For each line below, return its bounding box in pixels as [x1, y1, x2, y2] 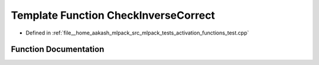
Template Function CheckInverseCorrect [11, 9, 216, 22]
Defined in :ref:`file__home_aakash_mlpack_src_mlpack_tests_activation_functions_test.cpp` [25, 29, 249, 36]
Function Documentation [11, 45, 105, 54]
